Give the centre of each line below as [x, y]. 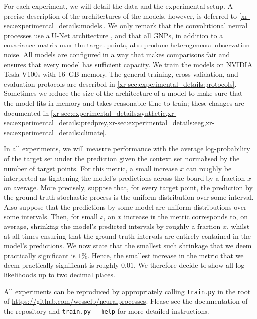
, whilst [238, 226]
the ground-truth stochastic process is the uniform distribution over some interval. [129, 197]
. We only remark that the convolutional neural [176, 25]
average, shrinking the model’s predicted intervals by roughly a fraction [112, 226]
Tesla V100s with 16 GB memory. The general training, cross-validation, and [121, 74]
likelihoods [20, 275]
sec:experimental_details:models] [54, 25]
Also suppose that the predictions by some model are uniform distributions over [125, 206]
